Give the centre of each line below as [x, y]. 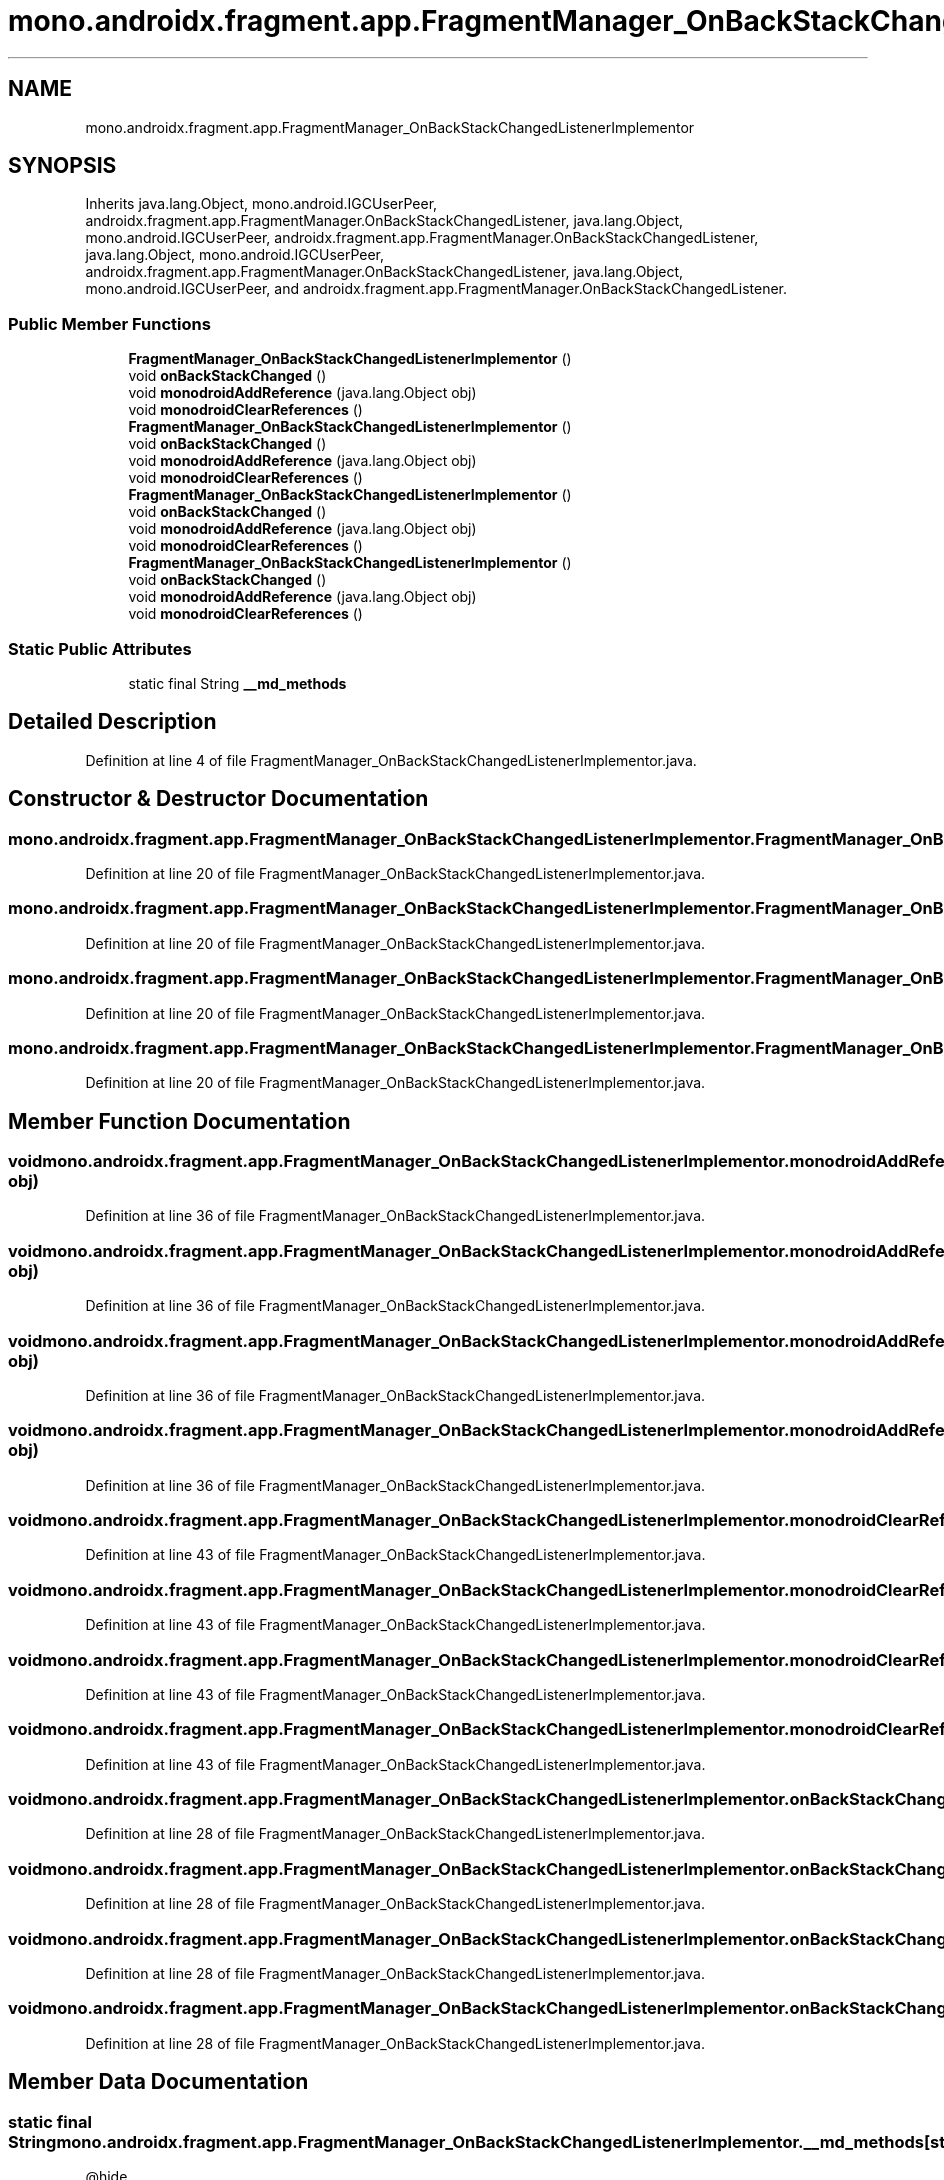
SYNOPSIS [62, 166]
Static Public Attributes [100, 648]
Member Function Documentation [179, 1121]
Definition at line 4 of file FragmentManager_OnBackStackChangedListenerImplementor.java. [391, 760]
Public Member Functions [109, 323]
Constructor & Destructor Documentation [218, 799]
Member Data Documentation [158, 2082]
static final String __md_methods [237, 683]
